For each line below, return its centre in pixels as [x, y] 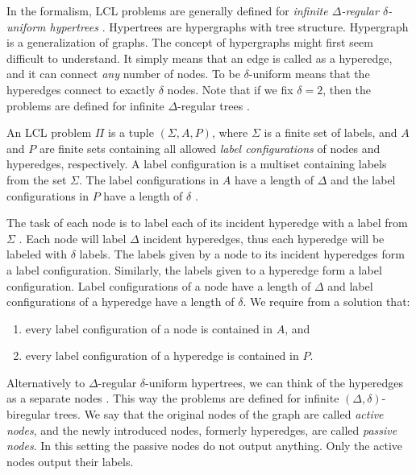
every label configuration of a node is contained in [149, 328]
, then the [347, 89]
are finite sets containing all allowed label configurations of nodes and [210, 148]
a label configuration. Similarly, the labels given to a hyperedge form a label [194, 269]
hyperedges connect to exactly [81, 89]
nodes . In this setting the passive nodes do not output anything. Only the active [204, 446]
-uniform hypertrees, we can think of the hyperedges [275, 382]
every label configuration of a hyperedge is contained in [162, 355]
